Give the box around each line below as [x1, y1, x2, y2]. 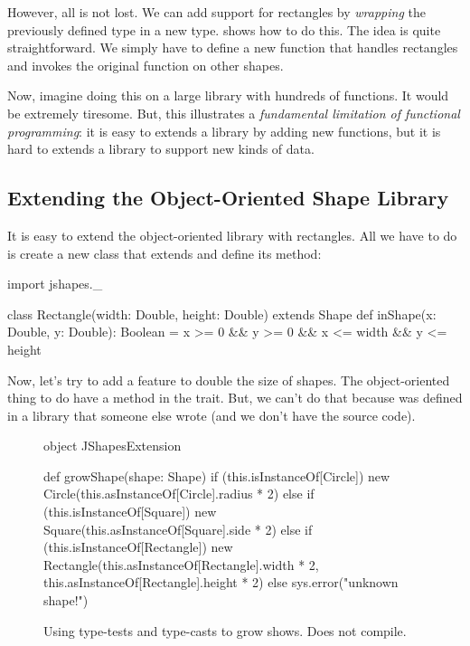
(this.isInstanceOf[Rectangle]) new [43, 537, 233, 556]
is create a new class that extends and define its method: [7, 243, 322, 262]
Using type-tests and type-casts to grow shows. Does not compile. [43, 621, 407, 640]
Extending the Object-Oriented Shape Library [7, 184, 449, 212]
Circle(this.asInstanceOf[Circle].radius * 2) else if [43, 484, 315, 503]
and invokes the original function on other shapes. [7, 55, 284, 74]
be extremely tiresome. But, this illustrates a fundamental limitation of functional [7, 103, 460, 122]
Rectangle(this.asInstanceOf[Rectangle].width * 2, [43, 555, 319, 574]
